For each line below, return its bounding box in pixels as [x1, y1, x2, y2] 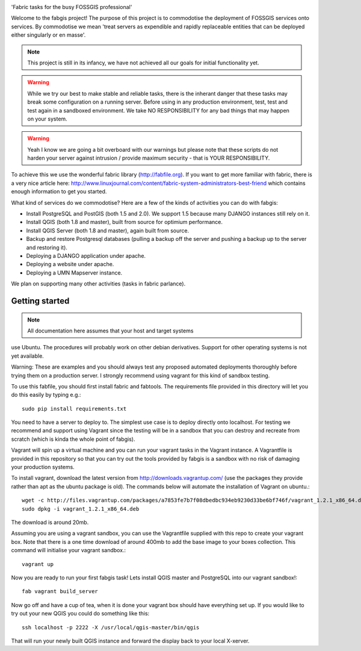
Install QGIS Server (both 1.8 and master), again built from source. [26, 226, 190, 234]
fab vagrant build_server [22, 588, 99, 595]
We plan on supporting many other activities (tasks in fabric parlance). [11, 280, 186, 287]
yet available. [11, 352, 45, 360]
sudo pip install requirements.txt [22, 405, 127, 412]
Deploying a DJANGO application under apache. [26, 252, 146, 259]
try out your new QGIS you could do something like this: [11, 610, 150, 617]
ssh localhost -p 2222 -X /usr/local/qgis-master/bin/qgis [22, 624, 200, 631]
